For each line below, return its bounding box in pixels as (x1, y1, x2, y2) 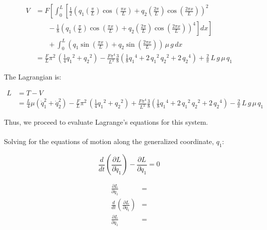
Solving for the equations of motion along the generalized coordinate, (4, 136, 214, 147)
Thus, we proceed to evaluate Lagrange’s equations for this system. (4, 117, 208, 127)
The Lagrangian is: (4, 72, 62, 82)
